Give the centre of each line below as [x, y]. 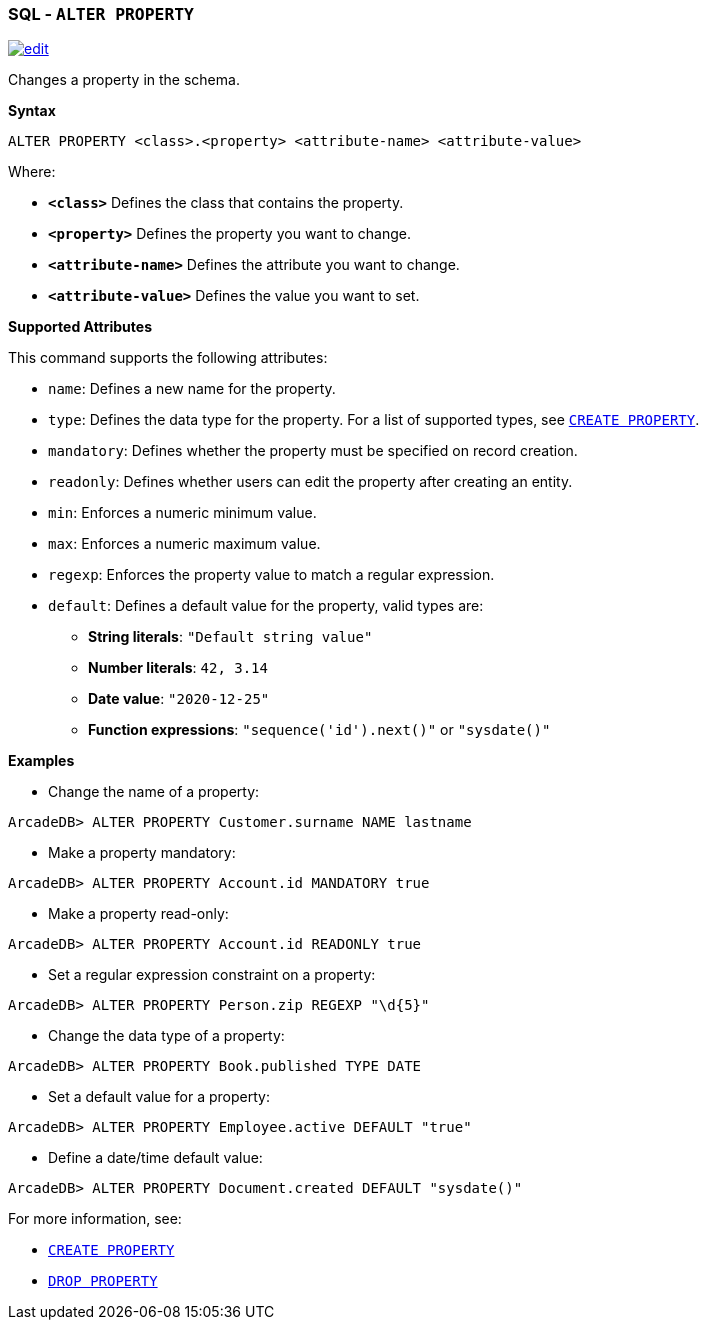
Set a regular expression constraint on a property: [212, 975]
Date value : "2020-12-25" [179, 699]
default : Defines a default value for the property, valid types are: [266, 606]
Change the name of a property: [154, 792]
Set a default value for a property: [159, 1097]
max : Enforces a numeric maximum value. [184, 544]
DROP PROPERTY [103, 1281]
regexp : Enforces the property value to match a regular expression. [271, 575]
